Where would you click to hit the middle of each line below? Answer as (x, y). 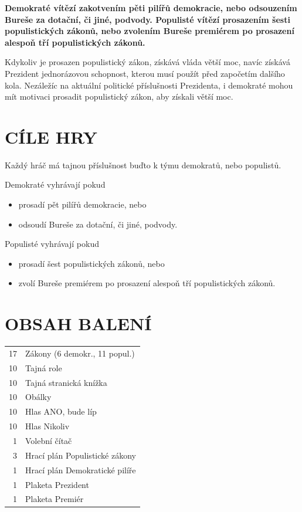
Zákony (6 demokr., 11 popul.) (80, 353)
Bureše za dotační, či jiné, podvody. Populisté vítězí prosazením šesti (147, 19)
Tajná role (44, 367)
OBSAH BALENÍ (78, 323)
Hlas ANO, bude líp (61, 411)
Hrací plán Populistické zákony (81, 455)
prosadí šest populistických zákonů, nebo (91, 263)
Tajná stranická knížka (66, 382)
